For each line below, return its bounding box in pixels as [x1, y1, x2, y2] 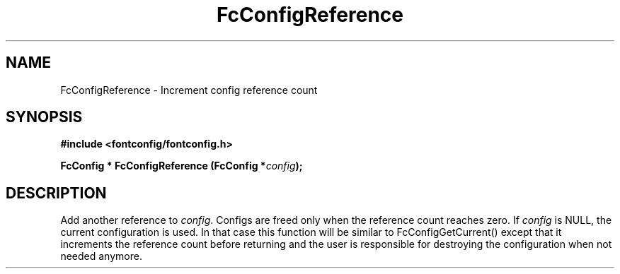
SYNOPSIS [6, 108, 83, 126]
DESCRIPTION [6, 184, 107, 202]
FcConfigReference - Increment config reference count [60, 83, 318, 96]
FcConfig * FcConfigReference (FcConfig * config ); [60, 160, 303, 172]
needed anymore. [60, 250, 142, 263]
